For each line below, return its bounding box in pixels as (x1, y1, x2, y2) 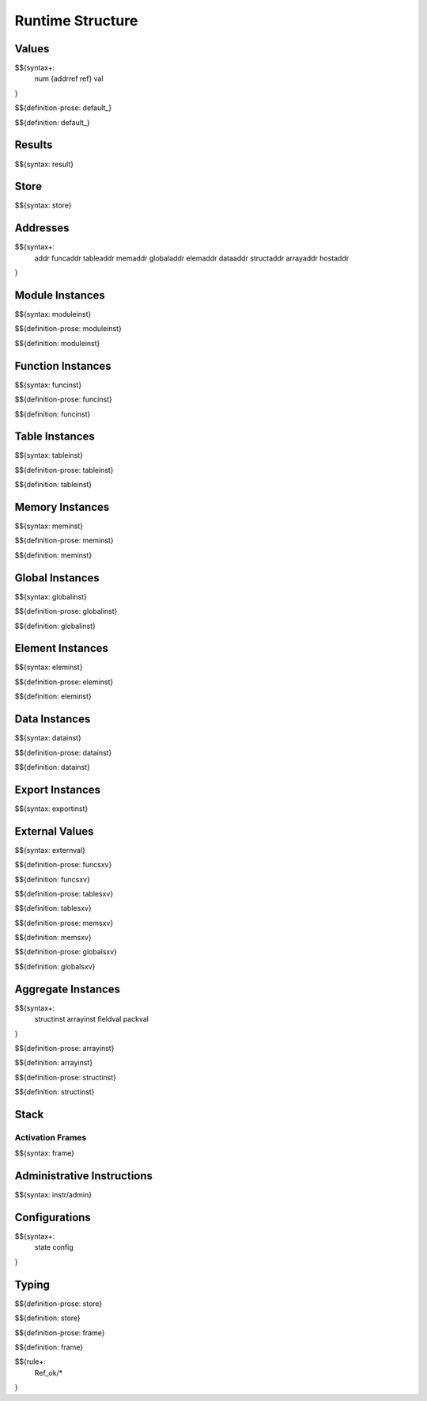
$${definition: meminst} (14, 550, 93, 560)
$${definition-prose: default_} (14, 103, 112, 112)
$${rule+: (14, 1357, 47, 1366)
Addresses (14, 222, 70, 235)
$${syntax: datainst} (14, 733, 82, 743)
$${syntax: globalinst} (14, 592, 87, 601)
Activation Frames (14, 1132, 87, 1143)
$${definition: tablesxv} (14, 904, 92, 913)
